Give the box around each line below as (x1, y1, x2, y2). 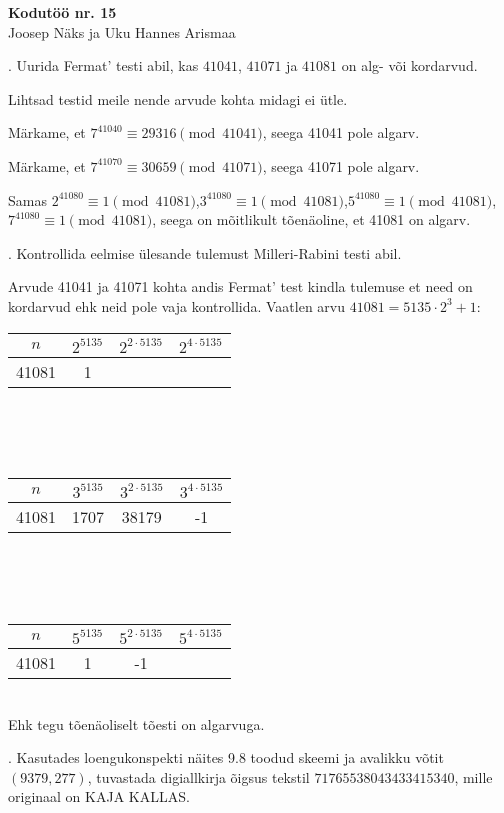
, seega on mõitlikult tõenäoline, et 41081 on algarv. (152, 209, 471, 230)
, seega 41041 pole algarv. (262, 122, 420, 143)
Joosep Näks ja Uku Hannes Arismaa (8, 21, 236, 42)
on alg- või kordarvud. (341, 55, 478, 76)
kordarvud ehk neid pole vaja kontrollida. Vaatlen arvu (8, 295, 346, 316)
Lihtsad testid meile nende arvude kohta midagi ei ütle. (8, 88, 348, 109)
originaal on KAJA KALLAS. (8, 786, 190, 807)
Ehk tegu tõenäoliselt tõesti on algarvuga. (8, 713, 265, 734)
